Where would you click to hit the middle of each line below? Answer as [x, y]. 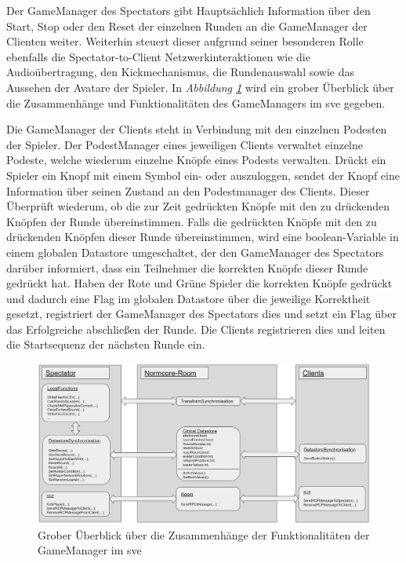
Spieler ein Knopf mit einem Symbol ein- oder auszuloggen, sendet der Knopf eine [203, 175]
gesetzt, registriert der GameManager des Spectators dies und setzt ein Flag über [201, 314]
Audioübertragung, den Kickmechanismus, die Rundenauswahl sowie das [181, 72]
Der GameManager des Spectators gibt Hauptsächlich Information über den [188, 10]
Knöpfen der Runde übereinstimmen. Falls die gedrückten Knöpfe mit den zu [192, 221]
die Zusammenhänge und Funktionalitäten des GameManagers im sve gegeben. [196, 102]
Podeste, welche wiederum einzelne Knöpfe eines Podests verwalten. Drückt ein [196, 160]
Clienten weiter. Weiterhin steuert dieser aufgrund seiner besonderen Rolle [185, 41]
